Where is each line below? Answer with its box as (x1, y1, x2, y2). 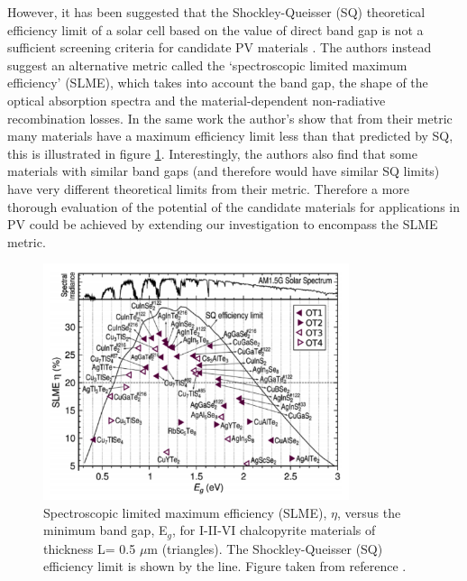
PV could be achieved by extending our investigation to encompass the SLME (7, 215, 438, 234)
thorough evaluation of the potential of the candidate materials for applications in (7, 197, 460, 216)
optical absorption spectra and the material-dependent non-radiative (7, 90, 386, 109)
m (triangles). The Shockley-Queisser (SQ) (147, 539, 383, 558)
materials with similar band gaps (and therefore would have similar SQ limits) (7, 161, 440, 180)
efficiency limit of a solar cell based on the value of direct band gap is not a (7, 20, 424, 39)
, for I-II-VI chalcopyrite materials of (171, 521, 376, 539)
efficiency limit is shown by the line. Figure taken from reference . (43, 557, 407, 576)
